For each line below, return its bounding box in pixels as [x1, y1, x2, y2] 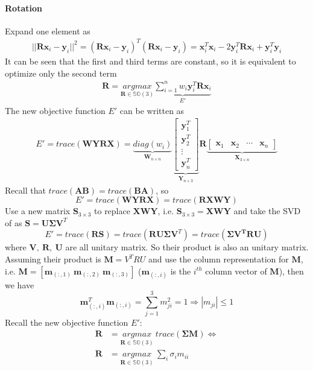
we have [5, 278, 34, 291]
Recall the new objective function [5, 316, 128, 328]
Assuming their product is [5, 253, 101, 265]
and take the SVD [233, 205, 301, 217]
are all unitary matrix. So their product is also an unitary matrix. [65, 241, 309, 253]
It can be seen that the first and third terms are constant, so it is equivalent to [5, 54, 296, 67]
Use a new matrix [5, 205, 71, 217]
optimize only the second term [5, 66, 117, 79]
